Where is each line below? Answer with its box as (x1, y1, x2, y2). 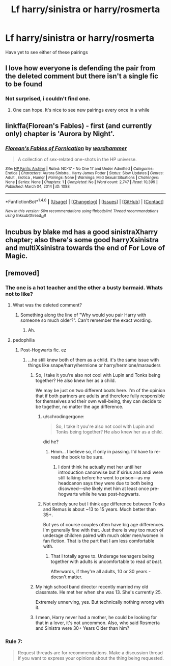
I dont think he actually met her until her (58, 464, 141, 470)
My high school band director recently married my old (35, 584, 149, 590)
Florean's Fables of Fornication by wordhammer (5, 144, 127, 151)
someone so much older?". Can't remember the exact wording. (20, 317, 152, 323)
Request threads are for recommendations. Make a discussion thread (17, 649, 163, 656)
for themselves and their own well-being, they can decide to (35, 398, 162, 404)
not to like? (5, 291, 33, 297)
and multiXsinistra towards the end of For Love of (5, 243, 165, 252)
